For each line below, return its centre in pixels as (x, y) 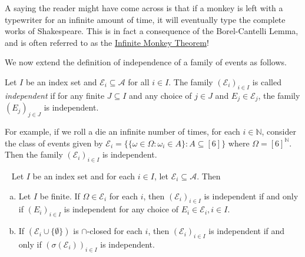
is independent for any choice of (121, 209)
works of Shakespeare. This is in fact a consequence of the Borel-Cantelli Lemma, (152, 31)
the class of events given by (54, 143)
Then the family (34, 154)
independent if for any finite (55, 95)
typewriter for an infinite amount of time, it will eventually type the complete (145, 19)
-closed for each (115, 231)
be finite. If (60, 196)
